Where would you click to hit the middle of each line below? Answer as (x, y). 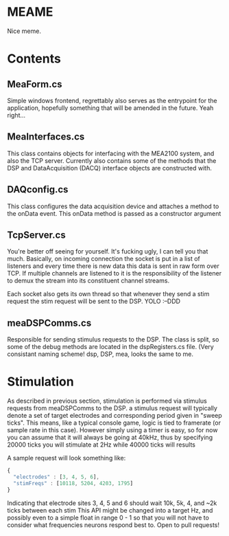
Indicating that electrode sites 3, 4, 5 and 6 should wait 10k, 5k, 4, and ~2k (112, 503)
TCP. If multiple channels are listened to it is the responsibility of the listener (114, 273)
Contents (34, 59)
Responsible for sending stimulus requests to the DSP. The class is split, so (113, 339)
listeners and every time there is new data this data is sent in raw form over (113, 266)
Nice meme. (24, 31)
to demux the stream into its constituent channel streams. (88, 281)
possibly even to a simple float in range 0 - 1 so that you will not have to (108, 517)
